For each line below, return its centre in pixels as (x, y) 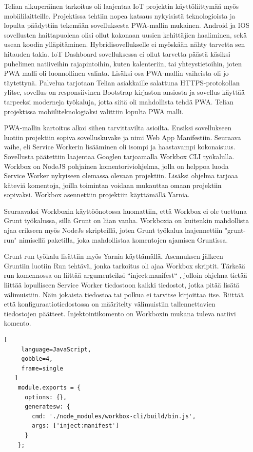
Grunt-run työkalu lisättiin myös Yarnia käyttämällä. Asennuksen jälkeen (114, 256)
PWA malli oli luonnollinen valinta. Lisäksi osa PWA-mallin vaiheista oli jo (116, 73)
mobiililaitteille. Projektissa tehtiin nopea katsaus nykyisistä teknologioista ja (120, 15)
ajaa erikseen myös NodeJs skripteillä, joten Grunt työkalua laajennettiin (113, 230)
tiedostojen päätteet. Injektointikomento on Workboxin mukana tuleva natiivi (120, 313)
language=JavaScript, (56, 349)
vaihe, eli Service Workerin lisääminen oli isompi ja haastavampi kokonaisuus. (120, 147)
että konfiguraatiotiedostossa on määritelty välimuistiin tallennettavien (110, 304)
